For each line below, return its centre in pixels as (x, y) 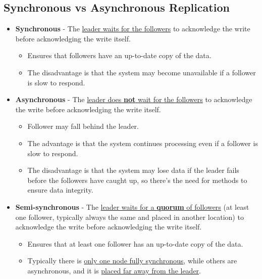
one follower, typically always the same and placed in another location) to (129, 217)
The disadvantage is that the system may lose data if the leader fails (133, 170)
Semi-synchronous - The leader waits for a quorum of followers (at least (132, 206)
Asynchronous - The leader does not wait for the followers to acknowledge (134, 99)
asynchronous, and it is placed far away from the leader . (114, 270)
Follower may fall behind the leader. (83, 126)
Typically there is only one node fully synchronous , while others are (132, 261)
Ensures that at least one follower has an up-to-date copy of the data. (135, 243)
